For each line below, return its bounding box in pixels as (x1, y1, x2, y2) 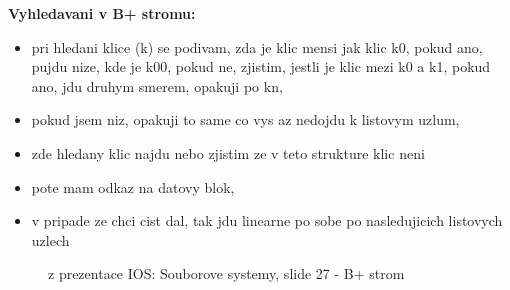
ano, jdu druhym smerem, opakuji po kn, (31, 75, 283, 96)
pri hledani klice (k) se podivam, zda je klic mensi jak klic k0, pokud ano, (31, 36, 483, 57)
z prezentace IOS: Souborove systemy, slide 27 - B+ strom (48, 263, 405, 284)
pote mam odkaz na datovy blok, (31, 176, 235, 197)
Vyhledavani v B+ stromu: (8, 3, 196, 23)
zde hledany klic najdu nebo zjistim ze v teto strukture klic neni (31, 142, 425, 163)
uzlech (31, 229, 70, 250)
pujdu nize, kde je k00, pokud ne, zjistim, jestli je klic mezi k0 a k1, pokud (31, 56, 491, 77)
